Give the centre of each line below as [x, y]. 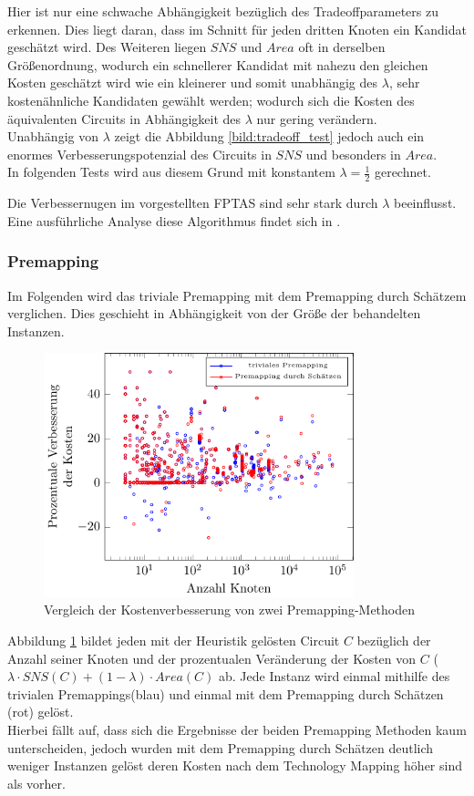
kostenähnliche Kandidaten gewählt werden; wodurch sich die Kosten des [211, 100]
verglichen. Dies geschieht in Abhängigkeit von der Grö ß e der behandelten [214, 313]
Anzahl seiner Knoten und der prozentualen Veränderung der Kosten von [212, 658]
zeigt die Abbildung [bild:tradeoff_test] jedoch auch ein [269, 136]
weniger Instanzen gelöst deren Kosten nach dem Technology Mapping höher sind [235, 765]
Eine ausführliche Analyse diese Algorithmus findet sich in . [174, 220]
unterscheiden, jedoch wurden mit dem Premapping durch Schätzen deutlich [221, 747]
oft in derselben [342, 47]
